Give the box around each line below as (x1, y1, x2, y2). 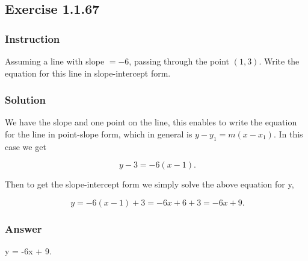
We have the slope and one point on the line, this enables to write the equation (5, 116, 297, 128)
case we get (5, 140, 46, 153)
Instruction (5, 31, 60, 46)
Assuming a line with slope (5, 55, 105, 67)
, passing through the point (129, 55, 230, 67)
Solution (5, 92, 46, 107)
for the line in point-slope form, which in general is (5, 128, 192, 140)
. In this (273, 128, 303, 140)
